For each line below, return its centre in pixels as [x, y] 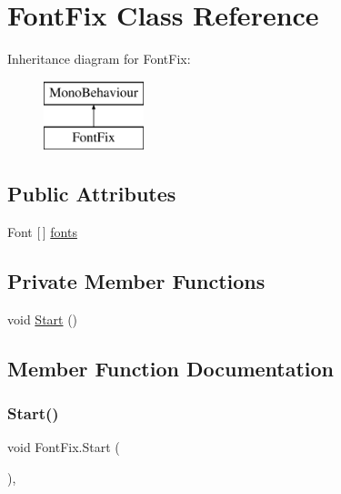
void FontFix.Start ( [64, 447]
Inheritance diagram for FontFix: [99, 59]
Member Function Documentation [171, 368]
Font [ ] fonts [42, 232]
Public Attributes [92, 194]
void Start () [43, 319]
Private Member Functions [136, 281]
